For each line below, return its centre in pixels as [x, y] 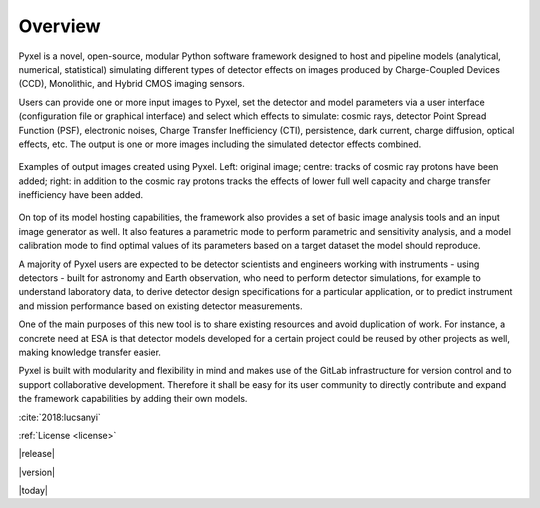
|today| [33, 491]
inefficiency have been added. [81, 195]
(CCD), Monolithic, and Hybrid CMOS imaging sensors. [131, 84]
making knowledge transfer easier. [90, 352]
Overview [59, 26]
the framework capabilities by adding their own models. [133, 399]
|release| [36, 454]
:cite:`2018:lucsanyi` [60, 417]
